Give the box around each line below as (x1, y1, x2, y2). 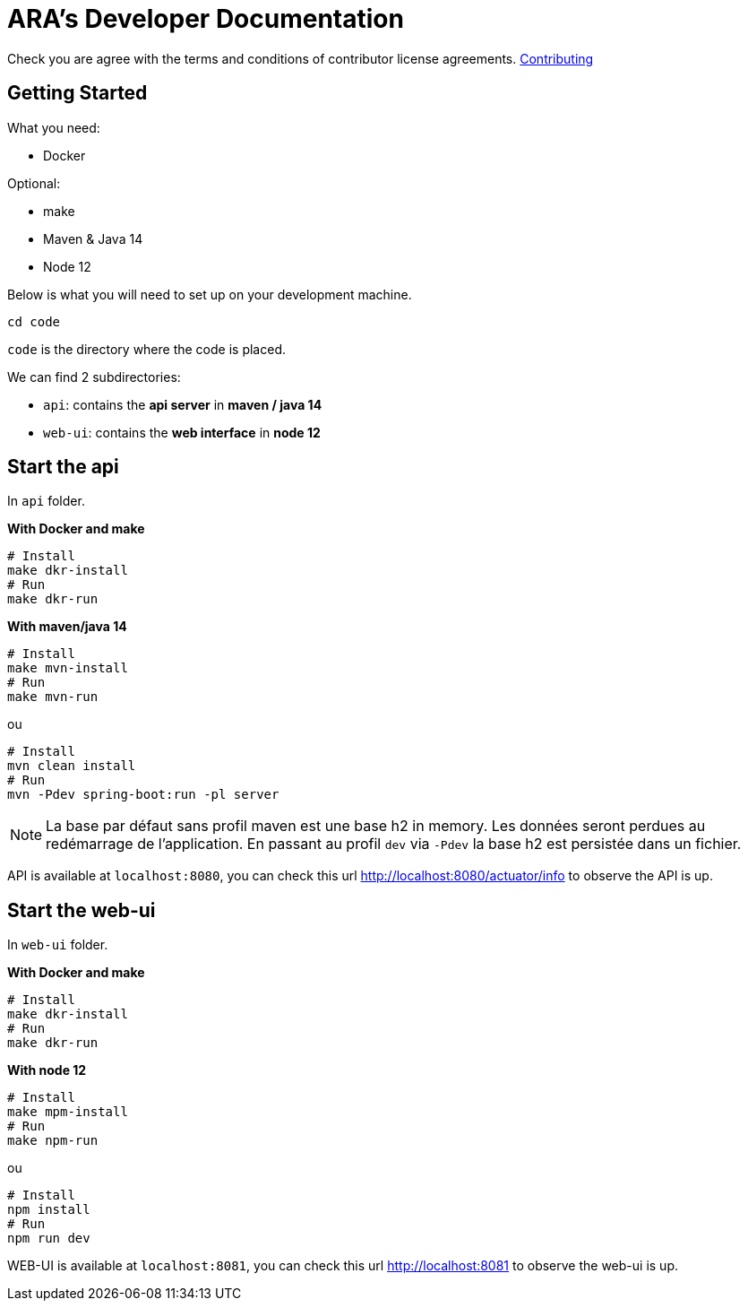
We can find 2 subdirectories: (7, 368, 181, 385)
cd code (7, 314, 61, 329)
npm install (7, 1202, 90, 1217)
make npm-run (7, 1133, 99, 1148)
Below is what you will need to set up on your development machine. (7, 286, 412, 302)
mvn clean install (7, 758, 136, 774)
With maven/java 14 (7, 619, 127, 635)
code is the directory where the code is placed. (7, 341, 286, 357)
